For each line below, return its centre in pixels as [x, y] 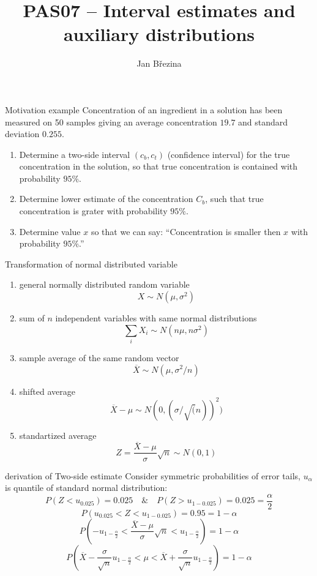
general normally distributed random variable [104, 284]
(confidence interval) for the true [229, 154]
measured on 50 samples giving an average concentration [111, 122]
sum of [32, 318]
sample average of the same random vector [99, 357]
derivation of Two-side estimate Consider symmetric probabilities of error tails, [153, 475]
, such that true [234, 199]
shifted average [47, 391]
